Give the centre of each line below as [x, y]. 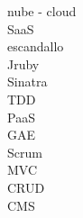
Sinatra [28, 82]
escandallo [36, 46]
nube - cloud [42, 11]
